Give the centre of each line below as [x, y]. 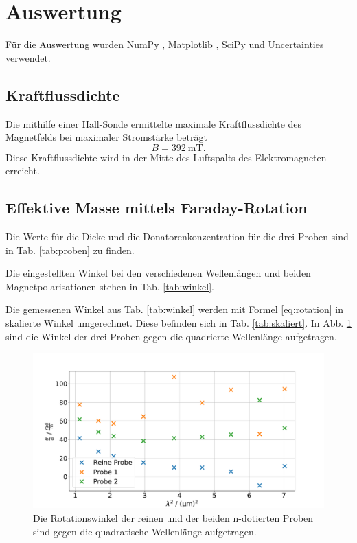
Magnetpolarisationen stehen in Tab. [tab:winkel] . [110, 286]
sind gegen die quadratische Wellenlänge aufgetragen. [145, 531]
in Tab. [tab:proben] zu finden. [70, 250]
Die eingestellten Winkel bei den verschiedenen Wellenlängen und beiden [158, 273]
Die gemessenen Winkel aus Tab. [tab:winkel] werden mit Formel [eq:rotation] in [174, 309]
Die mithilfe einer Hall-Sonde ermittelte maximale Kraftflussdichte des [154, 123]
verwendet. [28, 57]
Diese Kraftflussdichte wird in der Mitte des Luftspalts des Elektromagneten [166, 157]
